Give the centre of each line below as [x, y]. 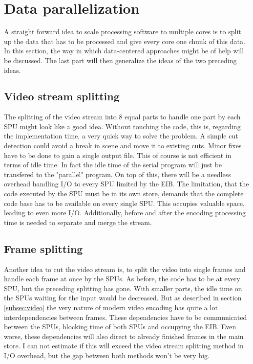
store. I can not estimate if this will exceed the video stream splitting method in [124, 346]
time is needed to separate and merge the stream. [78, 222]
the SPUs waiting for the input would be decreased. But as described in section [123, 298]
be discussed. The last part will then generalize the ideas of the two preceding [120, 60]
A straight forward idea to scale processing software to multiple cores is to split [123, 32]
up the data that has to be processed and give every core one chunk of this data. [125, 41]
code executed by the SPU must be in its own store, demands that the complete [124, 193]
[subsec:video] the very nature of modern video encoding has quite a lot [111, 307]
